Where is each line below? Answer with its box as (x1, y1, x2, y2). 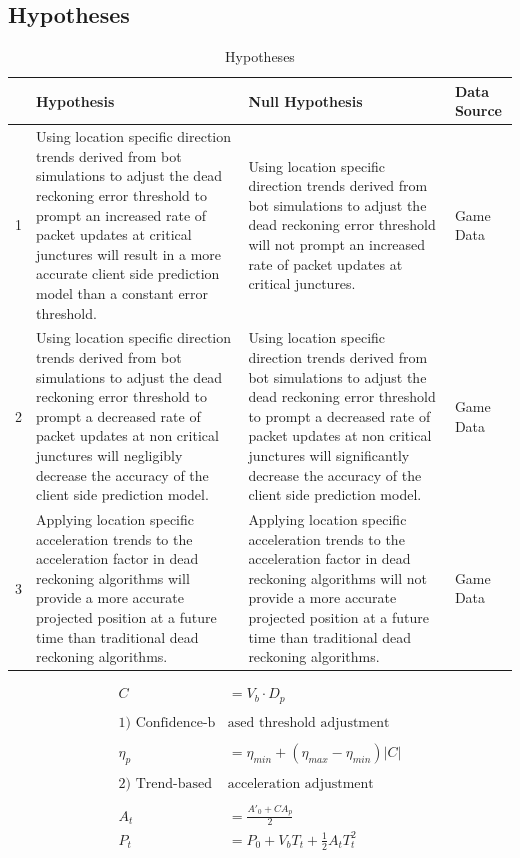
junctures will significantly (248, 444, 410, 465)
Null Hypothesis (248, 90, 363, 111)
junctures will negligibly (36, 444, 183, 465)
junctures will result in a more (36, 243, 221, 264)
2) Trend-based (118, 776, 212, 791)
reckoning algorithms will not (248, 567, 428, 588)
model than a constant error (36, 282, 209, 303)
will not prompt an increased (248, 234, 426, 254)
